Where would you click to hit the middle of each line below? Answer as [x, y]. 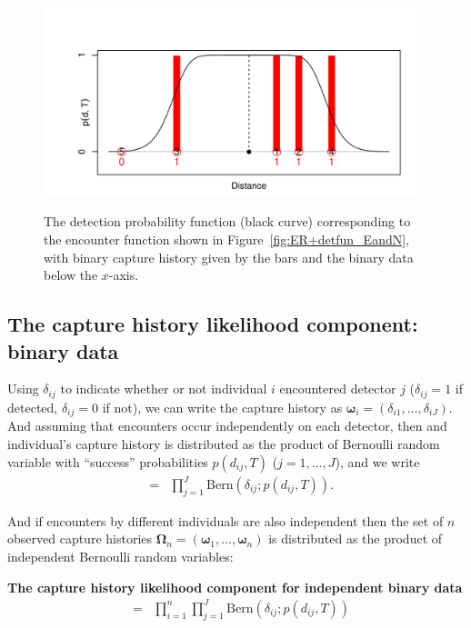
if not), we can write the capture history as [222, 407]
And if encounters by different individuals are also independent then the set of [225, 520]
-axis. [124, 275]
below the [71, 275]
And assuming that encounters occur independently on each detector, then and [227, 426]
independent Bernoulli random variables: [120, 557]
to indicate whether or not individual [164, 389]
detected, [33, 407]
